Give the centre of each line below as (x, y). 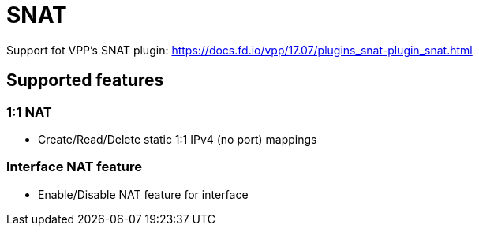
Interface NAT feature (75, 167)
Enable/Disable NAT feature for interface (143, 194)
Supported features (85, 80)
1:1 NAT (29, 112)
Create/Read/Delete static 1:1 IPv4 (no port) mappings (178, 139)
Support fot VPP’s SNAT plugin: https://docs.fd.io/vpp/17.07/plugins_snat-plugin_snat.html (240, 50)
